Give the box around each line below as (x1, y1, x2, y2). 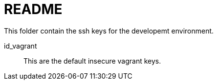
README (4, 1, 63, 17)
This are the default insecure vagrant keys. (23, 56, 161, 65)
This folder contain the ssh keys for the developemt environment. (4, 26, 214, 35)
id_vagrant (4, 41, 37, 50)
